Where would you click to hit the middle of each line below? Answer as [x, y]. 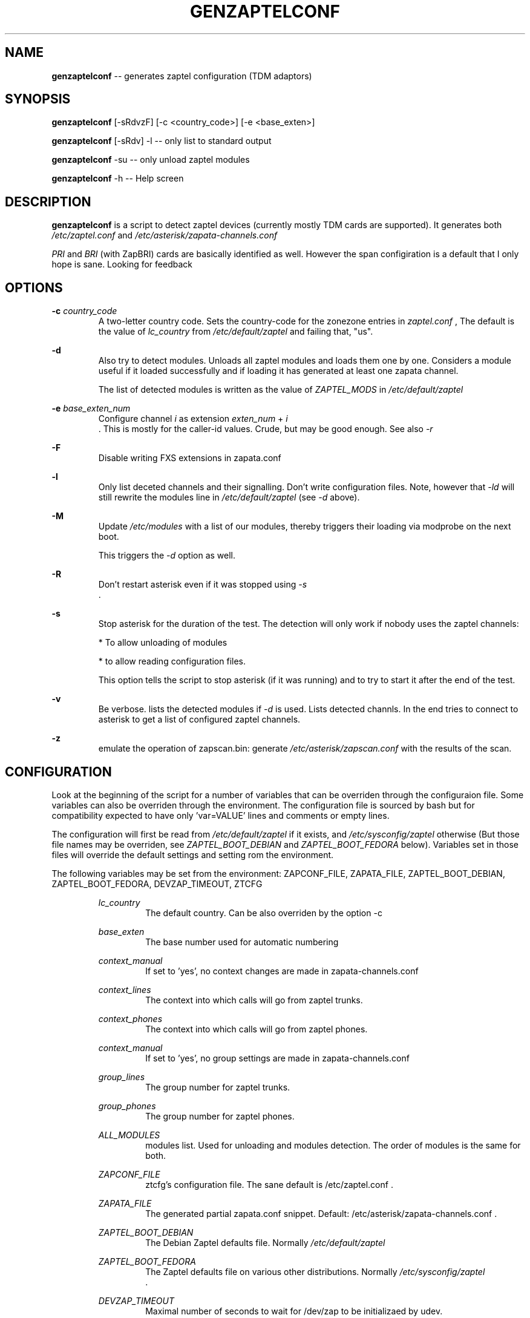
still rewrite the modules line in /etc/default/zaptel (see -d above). [229, 497]
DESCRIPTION [48, 202]
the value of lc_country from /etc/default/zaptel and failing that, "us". [236, 332]
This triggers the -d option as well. [167, 556]
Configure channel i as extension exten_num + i [193, 419]
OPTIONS [34, 287]
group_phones [127, 1106]
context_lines [125, 989]
